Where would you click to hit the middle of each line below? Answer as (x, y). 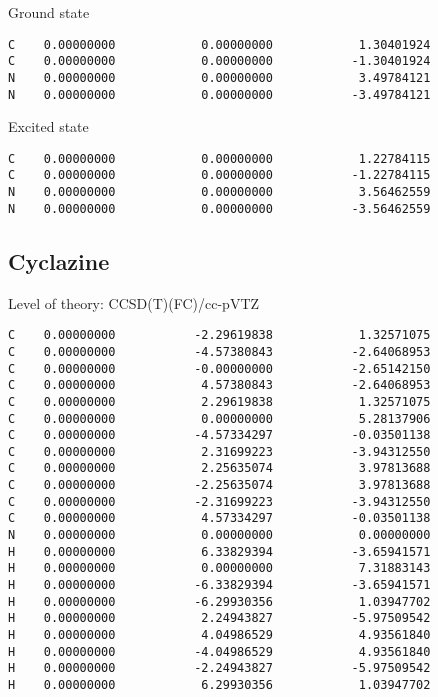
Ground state (49, 12)
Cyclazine (59, 260)
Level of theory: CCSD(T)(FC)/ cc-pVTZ (134, 302)
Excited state (48, 126)
